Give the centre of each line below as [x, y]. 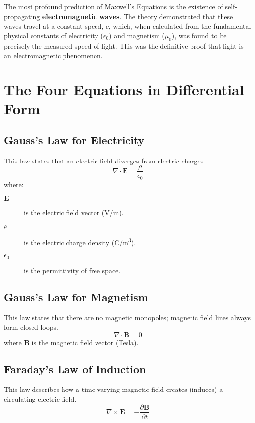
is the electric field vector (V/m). [74, 212]
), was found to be [199, 35]
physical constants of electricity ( [54, 35]
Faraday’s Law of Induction [75, 369]
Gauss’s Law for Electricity [74, 140]
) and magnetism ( [137, 35]
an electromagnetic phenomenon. [53, 55]
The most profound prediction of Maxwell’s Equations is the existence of [113, 6]
